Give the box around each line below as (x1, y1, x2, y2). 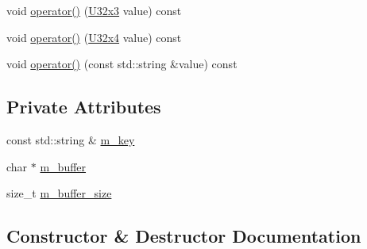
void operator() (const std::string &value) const (6, 56, 238, 72)
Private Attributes (6, 94, 161, 119)
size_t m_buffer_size (6, 185, 112, 201)
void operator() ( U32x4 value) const (6, 29, 182, 45)
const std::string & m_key (6, 131, 135, 147)
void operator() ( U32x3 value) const (6, 2, 182, 18)
